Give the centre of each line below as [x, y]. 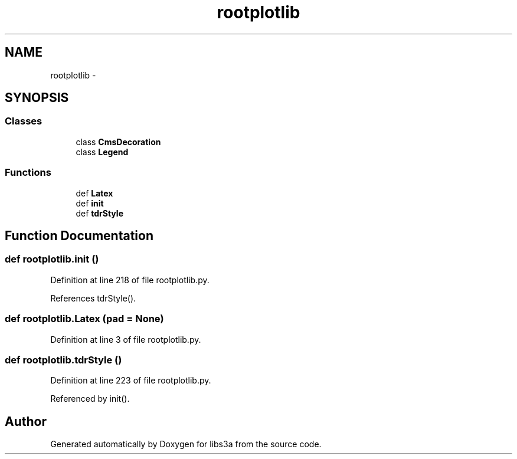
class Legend [102, 152]
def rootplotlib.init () [52, 259]
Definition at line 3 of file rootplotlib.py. [126, 339]
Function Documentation [79, 235]
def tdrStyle [99, 213]
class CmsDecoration [118, 142]
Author [26, 421]
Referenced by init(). [90, 399]
